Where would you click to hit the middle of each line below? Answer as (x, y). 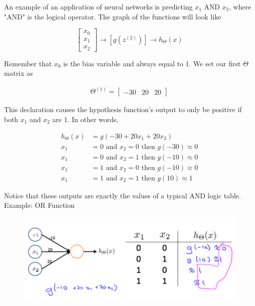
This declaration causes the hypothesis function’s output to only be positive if (123, 109)
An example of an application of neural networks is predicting (98, 6)
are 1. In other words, (85, 119)
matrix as (19, 73)
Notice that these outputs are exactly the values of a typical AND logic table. (123, 195)
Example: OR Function (39, 205)
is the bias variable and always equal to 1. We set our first (152, 63)
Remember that (28, 63)
